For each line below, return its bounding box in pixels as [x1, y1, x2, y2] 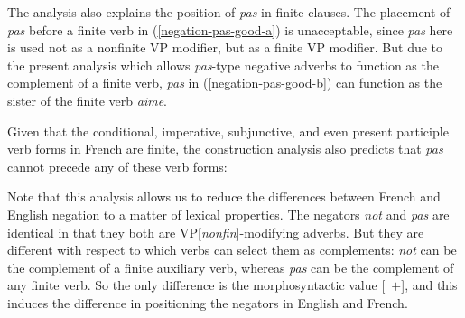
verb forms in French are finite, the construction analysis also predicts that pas [7, 139, 443, 158]
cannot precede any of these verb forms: [7, 156, 228, 175]
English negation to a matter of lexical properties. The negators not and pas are [7, 204, 450, 223]
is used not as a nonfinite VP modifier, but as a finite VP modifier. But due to [7, 38, 443, 57]
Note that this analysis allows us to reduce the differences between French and [7, 187, 441, 206]
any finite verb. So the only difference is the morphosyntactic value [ [7, 276, 386, 295]
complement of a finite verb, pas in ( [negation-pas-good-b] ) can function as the [7, 73, 442, 92]
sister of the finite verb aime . [7, 90, 167, 109]
